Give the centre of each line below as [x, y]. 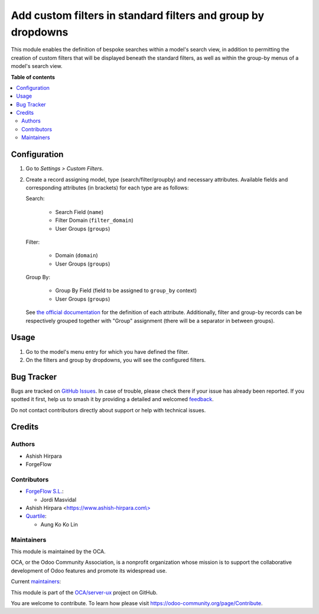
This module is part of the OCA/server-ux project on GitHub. [84, 592]
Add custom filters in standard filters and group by [138, 15]
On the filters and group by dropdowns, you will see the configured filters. [116, 360]
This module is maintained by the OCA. [58, 551]
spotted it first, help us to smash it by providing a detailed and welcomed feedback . [112, 399]
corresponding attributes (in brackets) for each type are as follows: [107, 188]
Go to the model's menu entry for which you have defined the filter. [107, 351]
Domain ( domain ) [77, 256]
